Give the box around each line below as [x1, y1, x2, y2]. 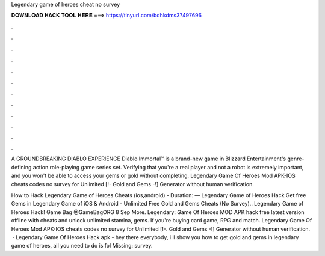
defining [11, 163, 32, 171]
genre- [286, 155, 305, 162]
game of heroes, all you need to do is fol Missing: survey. [11, 242, 153, 249]
